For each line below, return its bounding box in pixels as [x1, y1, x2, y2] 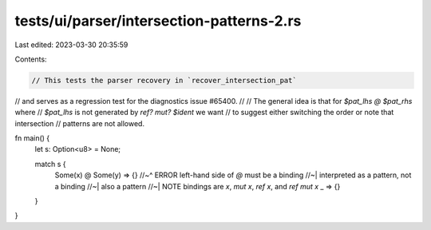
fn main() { [14, 133, 50, 143]
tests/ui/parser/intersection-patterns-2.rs [14, 12, 302, 30]
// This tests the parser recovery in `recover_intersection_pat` [31, 76, 297, 85]
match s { [34, 159, 67, 169]
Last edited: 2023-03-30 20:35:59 [14, 40, 129, 50]
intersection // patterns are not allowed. [14, 118, 145, 128]
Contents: [14, 54, 47, 64]
